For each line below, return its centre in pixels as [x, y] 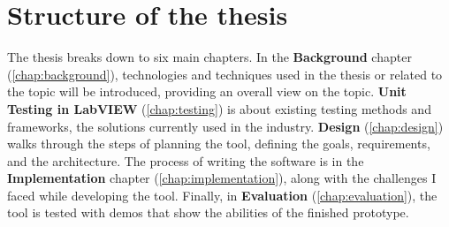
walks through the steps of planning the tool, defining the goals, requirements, [219, 144]
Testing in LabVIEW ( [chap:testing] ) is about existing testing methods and [219, 108]
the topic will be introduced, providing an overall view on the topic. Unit [207, 91]
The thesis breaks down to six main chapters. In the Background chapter [209, 57]
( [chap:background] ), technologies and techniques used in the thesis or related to [225, 74]
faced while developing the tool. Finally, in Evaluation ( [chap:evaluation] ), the [222, 195]
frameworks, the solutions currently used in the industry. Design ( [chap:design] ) [225, 126]
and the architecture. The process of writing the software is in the [186, 160]
